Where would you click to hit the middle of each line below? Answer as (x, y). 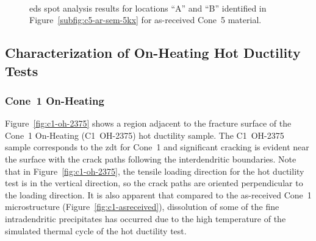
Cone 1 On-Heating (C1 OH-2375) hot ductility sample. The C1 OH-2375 (145, 135)
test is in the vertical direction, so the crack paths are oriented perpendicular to (154, 183)
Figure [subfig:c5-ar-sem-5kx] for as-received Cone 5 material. (145, 20)
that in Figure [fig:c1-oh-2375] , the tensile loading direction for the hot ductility (155, 171)
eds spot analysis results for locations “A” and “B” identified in (148, 8)
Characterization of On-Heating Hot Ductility (153, 53)
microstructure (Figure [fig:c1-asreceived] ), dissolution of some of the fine (142, 207)
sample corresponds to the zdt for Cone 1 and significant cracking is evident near (157, 147)
